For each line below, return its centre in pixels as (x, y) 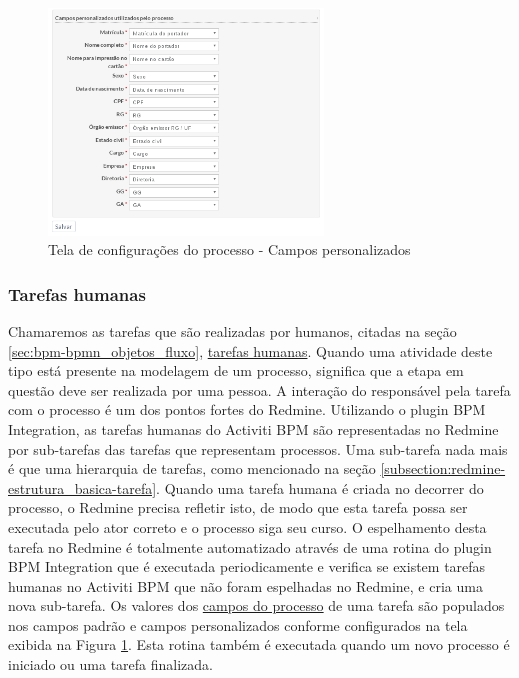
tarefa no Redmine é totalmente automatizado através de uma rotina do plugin (250, 546)
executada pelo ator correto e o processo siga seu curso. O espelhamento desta (247, 526)
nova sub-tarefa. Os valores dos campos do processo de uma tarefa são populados (256, 605)
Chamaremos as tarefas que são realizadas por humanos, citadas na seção (232, 330)
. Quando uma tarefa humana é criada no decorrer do (320, 487)
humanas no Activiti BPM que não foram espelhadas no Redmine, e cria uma (245, 585)
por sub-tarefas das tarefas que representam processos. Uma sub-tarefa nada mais (258, 448)
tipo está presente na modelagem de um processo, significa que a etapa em (236, 370)
